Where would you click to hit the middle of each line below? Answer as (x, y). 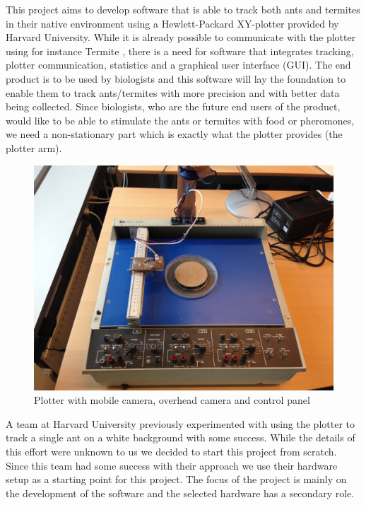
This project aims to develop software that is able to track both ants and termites (183, 9)
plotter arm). (34, 147)
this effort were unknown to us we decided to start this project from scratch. (171, 451)
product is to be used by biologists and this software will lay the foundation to (176, 78)
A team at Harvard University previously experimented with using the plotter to (180, 423)
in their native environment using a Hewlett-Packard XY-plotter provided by (172, 23)
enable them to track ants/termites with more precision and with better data (173, 92)
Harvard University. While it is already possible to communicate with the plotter (181, 37)
